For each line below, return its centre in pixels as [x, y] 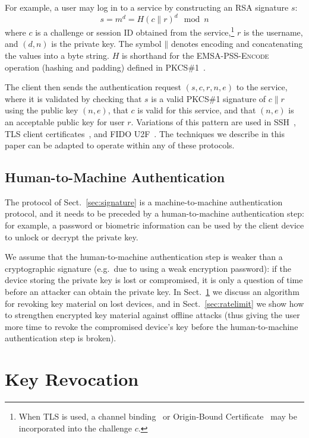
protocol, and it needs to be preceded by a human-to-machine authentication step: [154, 213]
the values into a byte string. [57, 55]
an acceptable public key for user [65, 121]
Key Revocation [72, 379]
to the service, [262, 87]
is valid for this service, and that [197, 110]
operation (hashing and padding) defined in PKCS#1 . [105, 67]
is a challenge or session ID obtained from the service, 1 [135, 31]
